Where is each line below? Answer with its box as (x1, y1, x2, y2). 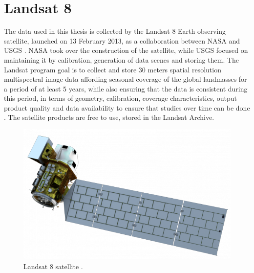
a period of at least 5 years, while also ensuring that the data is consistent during (4, 83, 248, 93)
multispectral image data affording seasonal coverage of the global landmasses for (4, 74, 247, 84)
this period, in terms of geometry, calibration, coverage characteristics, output (4, 93, 237, 103)
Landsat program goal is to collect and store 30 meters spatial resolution (4, 64, 221, 74)
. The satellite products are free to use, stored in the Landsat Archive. (4, 112, 214, 122)
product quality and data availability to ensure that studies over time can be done (4, 102, 250, 113)
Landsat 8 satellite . (23, 261, 83, 272)
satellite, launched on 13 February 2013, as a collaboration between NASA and (4, 35, 240, 45)
